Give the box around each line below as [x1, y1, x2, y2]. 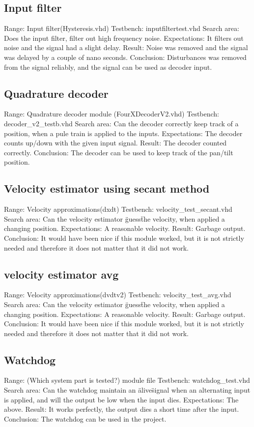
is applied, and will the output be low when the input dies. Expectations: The [4, 394, 239, 404]
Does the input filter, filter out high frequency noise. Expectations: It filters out [4, 32, 244, 43]
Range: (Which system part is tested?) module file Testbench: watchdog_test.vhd [4, 375, 250, 385]
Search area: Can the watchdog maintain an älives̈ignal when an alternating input [4, 385, 251, 395]
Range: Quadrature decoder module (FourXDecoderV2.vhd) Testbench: [4, 109, 220, 119]
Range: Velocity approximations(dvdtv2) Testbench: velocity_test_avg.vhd [4, 289, 231, 300]
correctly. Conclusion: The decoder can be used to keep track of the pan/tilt [4, 147, 233, 157]
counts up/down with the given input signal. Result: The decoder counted [4, 138, 227, 148]
